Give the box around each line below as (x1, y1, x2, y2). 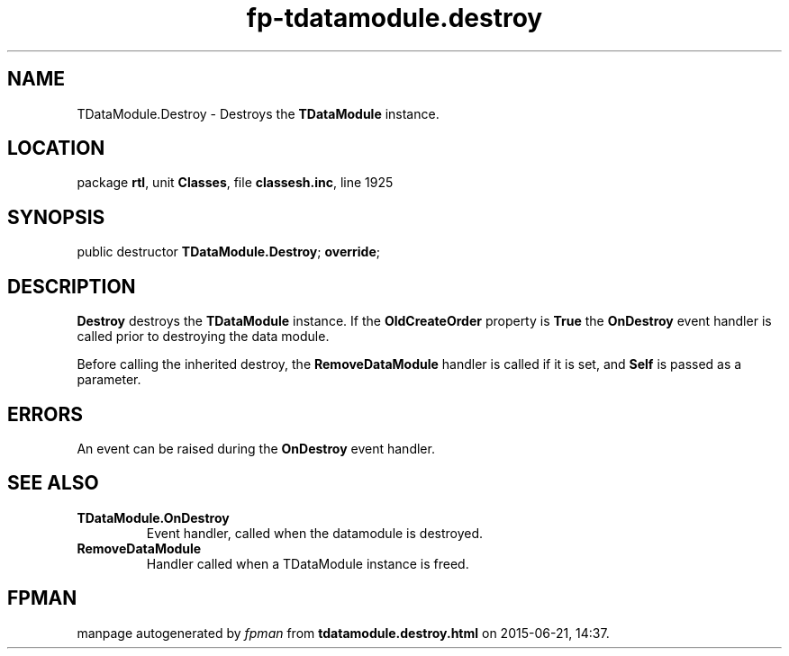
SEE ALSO (7, 472, 99, 495)
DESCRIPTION (7, 274, 136, 298)
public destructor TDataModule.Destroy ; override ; (77, 244, 381, 260)
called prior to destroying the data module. (77, 328, 330, 345)
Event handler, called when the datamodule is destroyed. (146, 525, 484, 541)
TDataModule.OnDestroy (77, 509, 230, 526)
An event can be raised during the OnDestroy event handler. (77, 440, 435, 456)
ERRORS (7, 402, 84, 426)
